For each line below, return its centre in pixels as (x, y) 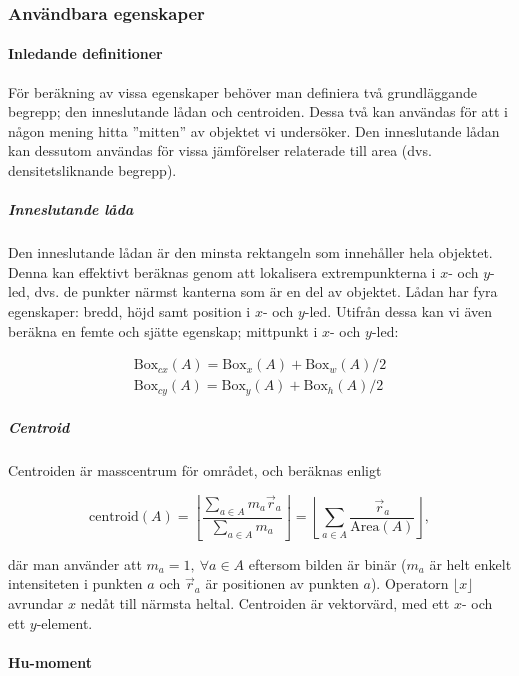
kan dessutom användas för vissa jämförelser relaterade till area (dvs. (220, 150)
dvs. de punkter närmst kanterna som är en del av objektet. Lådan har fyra (266, 291)
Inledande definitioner (85, 53)
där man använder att (75, 563)
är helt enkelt (470, 563)
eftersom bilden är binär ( (327, 563)
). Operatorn (409, 583)
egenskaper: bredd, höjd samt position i (129, 310)
